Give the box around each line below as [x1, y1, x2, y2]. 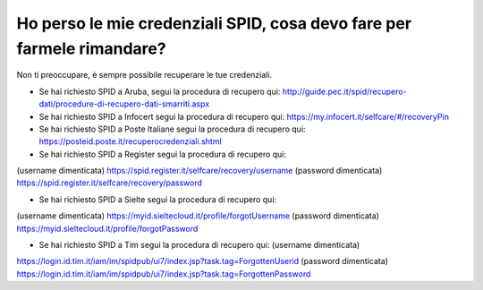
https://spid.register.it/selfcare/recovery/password [16, 177, 203, 188]
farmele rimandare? [16, 38, 166, 58]
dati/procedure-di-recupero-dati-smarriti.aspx [38, 98, 210, 109]
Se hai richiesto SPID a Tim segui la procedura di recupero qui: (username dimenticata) [38, 240, 360, 251]
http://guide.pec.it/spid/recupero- [282, 86, 407, 97]
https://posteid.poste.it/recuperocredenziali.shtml [38, 136, 223, 147]
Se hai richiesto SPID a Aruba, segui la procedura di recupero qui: [38, 86, 281, 97]
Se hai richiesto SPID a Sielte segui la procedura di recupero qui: [38, 193, 277, 205]
